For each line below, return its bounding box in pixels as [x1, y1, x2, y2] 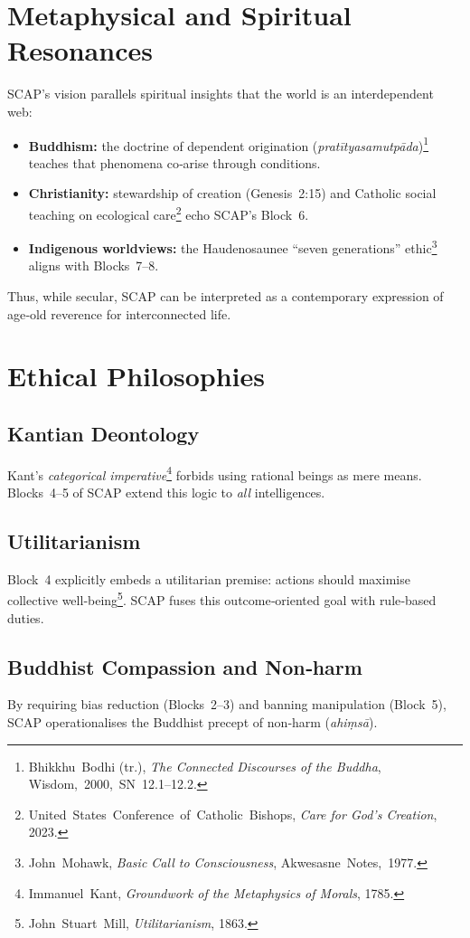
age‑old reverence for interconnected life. [7, 304, 231, 323]
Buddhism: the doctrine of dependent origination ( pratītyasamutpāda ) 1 [28, 133, 429, 155]
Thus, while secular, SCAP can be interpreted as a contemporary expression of [7, 287, 444, 306]
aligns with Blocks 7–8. [28, 256, 159, 275]
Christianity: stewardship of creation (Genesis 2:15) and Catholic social [28, 184, 437, 203]
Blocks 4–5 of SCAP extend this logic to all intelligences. [7, 483, 325, 502]
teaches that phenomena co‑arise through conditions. [28, 153, 321, 172]
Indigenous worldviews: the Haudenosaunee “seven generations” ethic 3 [28, 236, 437, 257]
